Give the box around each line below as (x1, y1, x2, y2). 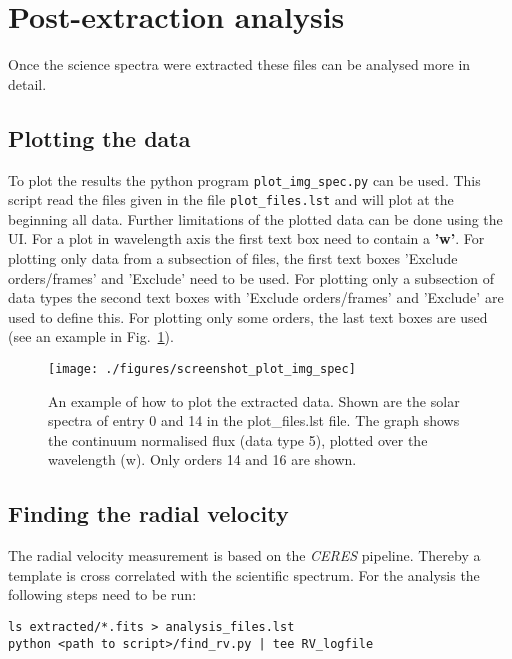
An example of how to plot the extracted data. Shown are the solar (48, 390, 460, 411)
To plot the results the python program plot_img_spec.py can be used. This (8, 169, 481, 190)
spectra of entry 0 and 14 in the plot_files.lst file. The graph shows (48, 410, 460, 431)
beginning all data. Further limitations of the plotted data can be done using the (8, 208, 503, 229)
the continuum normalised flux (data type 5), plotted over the (48, 429, 428, 450)
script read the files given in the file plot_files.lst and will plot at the (8, 189, 454, 210)
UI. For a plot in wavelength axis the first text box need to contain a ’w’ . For (8, 228, 485, 249)
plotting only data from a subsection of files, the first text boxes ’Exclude (8, 248, 458, 269)
